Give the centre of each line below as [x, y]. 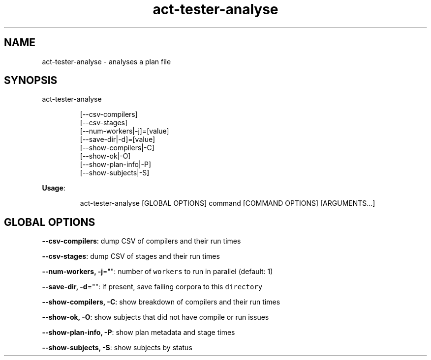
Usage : [54, 188]
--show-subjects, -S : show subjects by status [117, 348]
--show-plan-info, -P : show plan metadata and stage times [139, 332]
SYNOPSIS [31, 81]
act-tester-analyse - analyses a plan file [107, 61]
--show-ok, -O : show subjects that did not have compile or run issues [155, 317]
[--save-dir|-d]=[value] [118, 139]
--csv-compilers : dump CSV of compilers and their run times [141, 241]
